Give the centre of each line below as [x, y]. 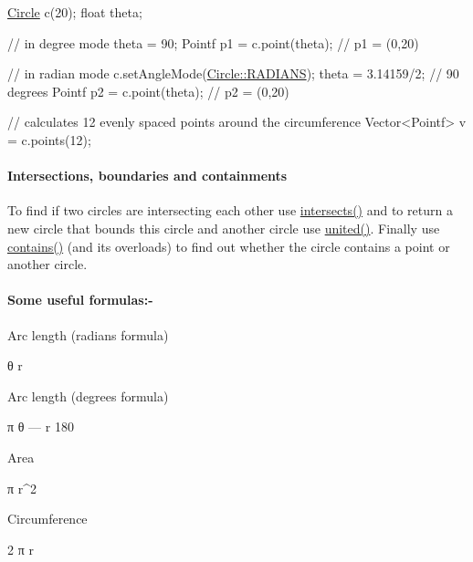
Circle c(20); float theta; [75, 12]
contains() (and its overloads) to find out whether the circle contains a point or [229, 246]
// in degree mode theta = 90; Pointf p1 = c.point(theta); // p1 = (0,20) [213, 42]
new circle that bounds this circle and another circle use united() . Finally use [224, 228]
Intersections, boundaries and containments [147, 176]
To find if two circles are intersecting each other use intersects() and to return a [230, 210]
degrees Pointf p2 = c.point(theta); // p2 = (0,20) [148, 91]
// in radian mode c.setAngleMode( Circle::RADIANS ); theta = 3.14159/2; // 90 [233, 73]
